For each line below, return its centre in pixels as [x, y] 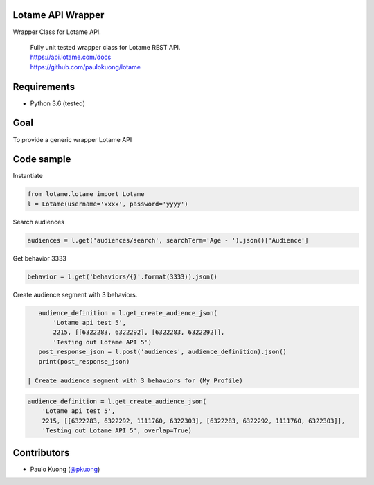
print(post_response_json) [84, 361]
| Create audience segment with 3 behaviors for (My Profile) [135, 381]
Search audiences [39, 222]
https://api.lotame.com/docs [71, 57]
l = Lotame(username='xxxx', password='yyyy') [108, 204]
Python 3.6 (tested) [58, 103]
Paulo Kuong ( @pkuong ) [65, 469]
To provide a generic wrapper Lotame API [72, 139]
